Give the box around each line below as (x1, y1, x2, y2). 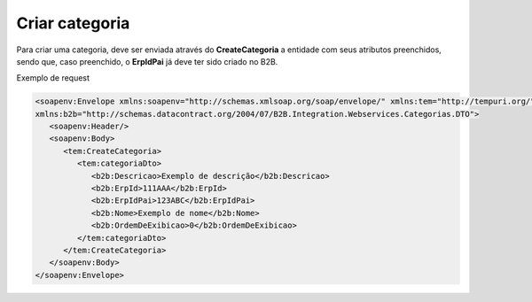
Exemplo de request (16, 73, 90, 83)
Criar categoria (16, 13, 130, 33)
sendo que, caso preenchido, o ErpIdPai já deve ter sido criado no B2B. (16, 56, 278, 66)
